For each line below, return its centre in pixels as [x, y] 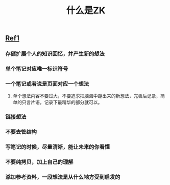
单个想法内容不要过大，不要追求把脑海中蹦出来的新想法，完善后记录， [87, 96]
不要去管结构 [21, 132]
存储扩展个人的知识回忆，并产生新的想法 [55, 54]
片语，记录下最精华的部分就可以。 [66, 102]
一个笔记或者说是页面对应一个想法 [47, 84]
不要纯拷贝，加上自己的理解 [39, 162]
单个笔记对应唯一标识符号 [37, 69]
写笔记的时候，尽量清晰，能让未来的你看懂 [58, 147]
